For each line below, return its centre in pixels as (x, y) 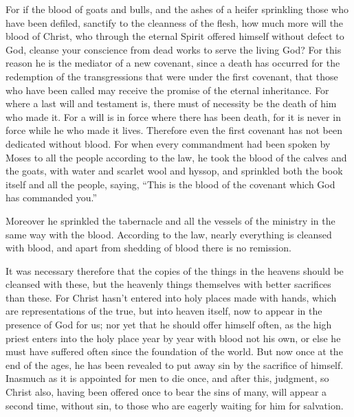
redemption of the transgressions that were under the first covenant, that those (172, 76)
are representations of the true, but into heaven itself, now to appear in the (164, 311)
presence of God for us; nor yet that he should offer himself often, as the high (169, 325)
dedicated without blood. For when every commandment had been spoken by (168, 143)
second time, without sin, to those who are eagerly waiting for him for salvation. (175, 405)
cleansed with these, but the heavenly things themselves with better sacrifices (168, 284)
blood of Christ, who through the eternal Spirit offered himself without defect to (175, 36)
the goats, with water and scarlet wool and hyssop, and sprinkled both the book (174, 171)
